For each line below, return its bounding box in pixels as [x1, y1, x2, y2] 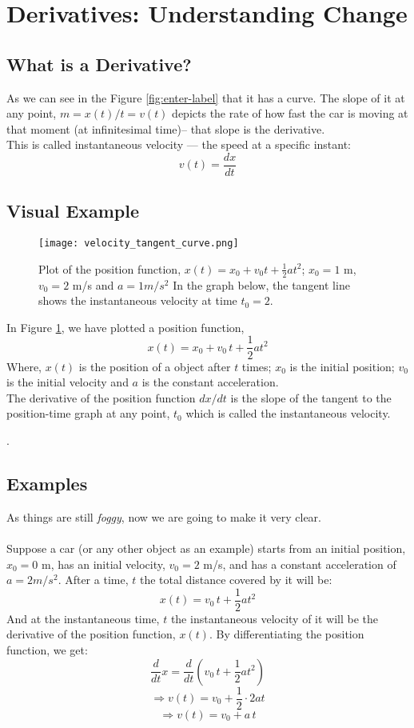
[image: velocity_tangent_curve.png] [38, 238, 239, 250]
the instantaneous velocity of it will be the [170, 610, 379, 626]
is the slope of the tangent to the [230, 389, 392, 406]
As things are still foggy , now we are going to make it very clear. [6, 508, 321, 525]
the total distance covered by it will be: [139, 571, 332, 588]
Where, [6, 358, 42, 374]
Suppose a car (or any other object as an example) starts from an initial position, [6, 539, 406, 556]
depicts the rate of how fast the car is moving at [172, 105, 408, 122]
